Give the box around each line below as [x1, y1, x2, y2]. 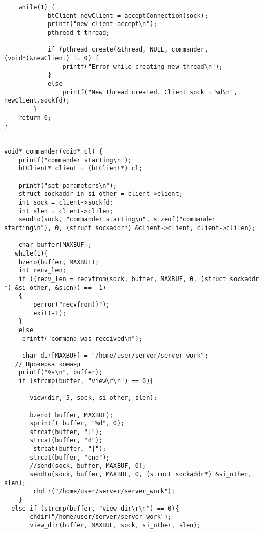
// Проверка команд [15, 360, 81, 368]
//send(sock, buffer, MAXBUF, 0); [30, 462, 147, 470]
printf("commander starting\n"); [18, 156, 132, 164]
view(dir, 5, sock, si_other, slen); [30, 394, 157, 402]
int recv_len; [18, 267, 66, 274]
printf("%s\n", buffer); [18, 369, 103, 376]
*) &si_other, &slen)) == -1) [4, 284, 106, 291]
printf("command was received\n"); [22, 335, 143, 342]
